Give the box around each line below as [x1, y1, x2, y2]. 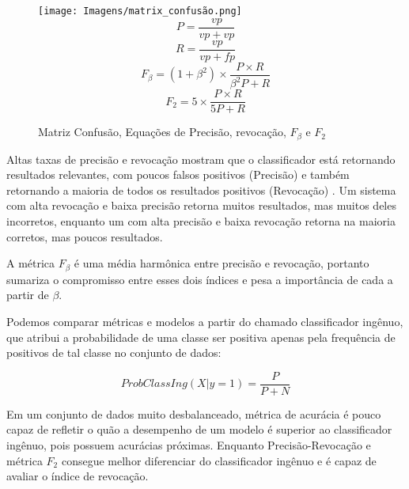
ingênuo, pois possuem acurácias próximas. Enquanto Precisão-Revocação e [6, 436, 371, 453]
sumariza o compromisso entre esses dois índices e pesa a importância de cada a [6, 271, 393, 287]
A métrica [6, 255, 55, 271]
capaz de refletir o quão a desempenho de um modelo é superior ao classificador [6, 421, 392, 438]
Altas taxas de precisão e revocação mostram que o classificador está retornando [6, 150, 396, 167]
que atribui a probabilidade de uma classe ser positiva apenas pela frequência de [6, 328, 396, 345]
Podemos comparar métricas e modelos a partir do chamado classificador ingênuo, [6, 313, 403, 329]
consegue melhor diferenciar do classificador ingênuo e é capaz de [61, 452, 377, 468]
